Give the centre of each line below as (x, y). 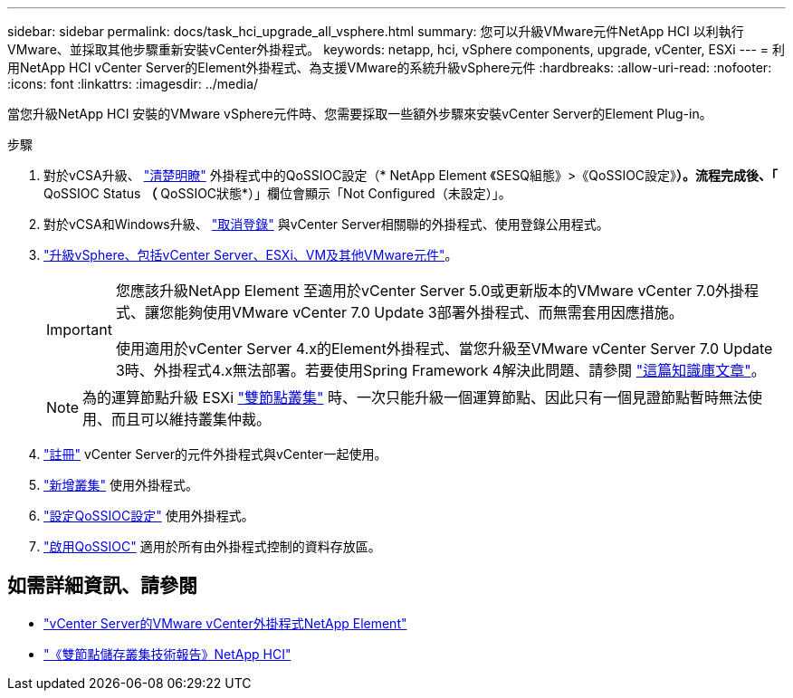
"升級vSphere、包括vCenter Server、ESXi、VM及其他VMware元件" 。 (251, 255)
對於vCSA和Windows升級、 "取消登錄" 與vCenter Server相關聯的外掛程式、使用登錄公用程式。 (326, 224)
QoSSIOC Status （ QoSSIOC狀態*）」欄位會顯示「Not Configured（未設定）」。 (277, 193)
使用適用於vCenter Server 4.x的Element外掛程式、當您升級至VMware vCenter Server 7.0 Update (444, 349)
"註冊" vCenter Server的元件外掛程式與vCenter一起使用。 (215, 454)
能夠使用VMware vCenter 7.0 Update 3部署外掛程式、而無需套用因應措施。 (428, 312)
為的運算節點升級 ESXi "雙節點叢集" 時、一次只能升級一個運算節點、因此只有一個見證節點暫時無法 (416, 397)
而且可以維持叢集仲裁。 (191, 419)
